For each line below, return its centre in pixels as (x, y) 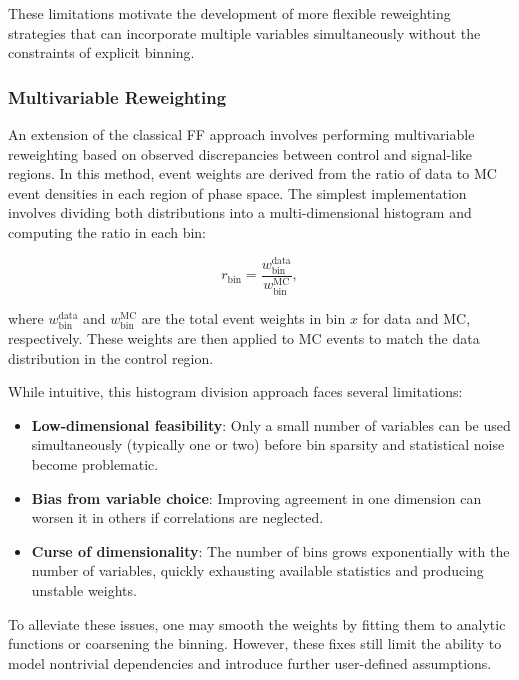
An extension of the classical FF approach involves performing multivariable (241, 134)
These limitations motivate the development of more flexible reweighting (229, 13)
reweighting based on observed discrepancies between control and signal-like (240, 153)
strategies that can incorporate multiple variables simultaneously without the (244, 32)
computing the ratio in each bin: (107, 231)
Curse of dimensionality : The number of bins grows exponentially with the (270, 550)
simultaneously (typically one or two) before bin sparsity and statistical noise (268, 444)
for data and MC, (416, 317)
